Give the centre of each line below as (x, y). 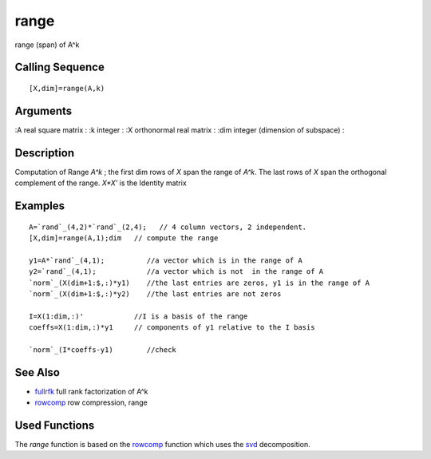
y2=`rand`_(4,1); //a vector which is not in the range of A (176, 272)
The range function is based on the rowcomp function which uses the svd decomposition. (162, 445)
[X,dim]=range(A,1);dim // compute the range (124, 238)
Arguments (43, 111)
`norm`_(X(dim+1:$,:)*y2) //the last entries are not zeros (155, 294)
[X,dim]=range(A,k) (67, 88)
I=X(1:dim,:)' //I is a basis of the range (138, 316)
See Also (37, 372)
